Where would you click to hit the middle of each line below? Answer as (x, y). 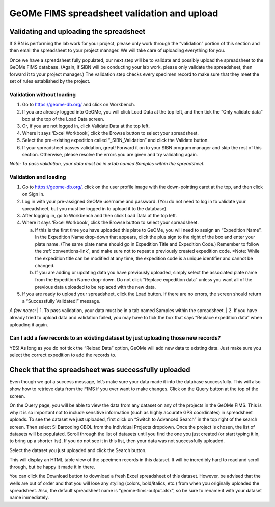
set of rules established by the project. (50, 81)
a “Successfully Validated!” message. (61, 301)
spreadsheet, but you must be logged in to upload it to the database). (95, 208)
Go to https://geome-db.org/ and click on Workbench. (79, 105)
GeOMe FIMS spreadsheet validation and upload (114, 13)
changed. (45, 265)
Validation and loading (38, 177)
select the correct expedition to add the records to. (63, 355)
